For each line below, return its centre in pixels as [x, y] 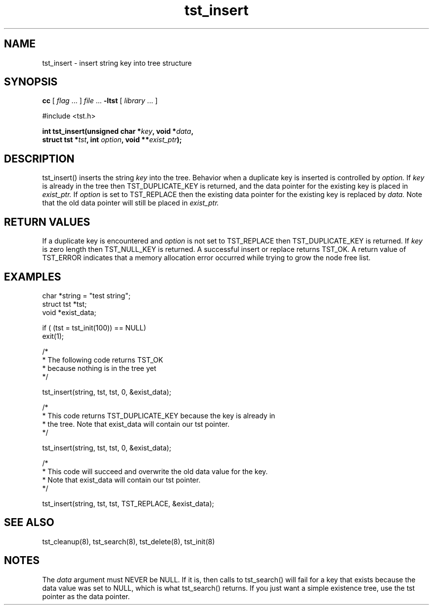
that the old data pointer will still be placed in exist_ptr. [130, 203]
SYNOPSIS [31, 82]
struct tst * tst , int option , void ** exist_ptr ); [112, 140]
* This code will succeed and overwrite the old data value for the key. [155, 471]
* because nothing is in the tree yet [99, 368]
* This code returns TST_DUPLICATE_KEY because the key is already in [159, 415]
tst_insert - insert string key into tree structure [117, 63]
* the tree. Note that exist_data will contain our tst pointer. [136, 424]
